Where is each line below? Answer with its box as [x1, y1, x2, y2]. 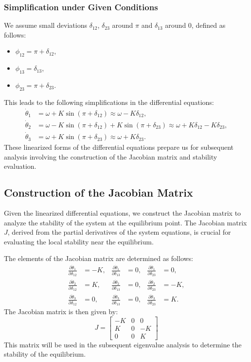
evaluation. [4, 161, 36, 171]
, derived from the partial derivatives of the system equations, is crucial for [7, 227, 231, 237]
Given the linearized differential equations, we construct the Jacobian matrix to [4, 208, 241, 218]
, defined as [191, 20, 226, 30]
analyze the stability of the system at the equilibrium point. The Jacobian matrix [4, 217, 247, 227]
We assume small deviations [4, 20, 88, 30]
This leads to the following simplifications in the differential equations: [4, 97, 214, 107]
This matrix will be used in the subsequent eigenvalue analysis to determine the [4, 339, 242, 349]
